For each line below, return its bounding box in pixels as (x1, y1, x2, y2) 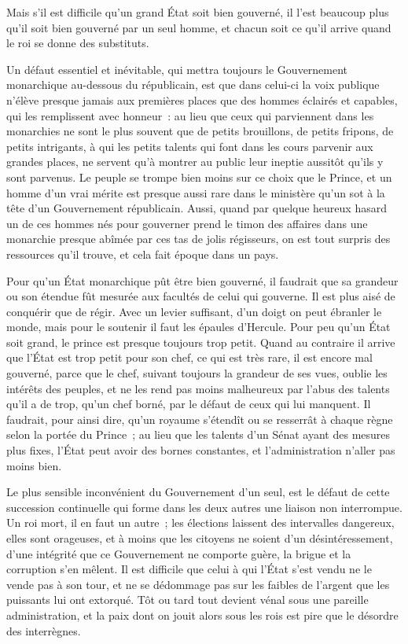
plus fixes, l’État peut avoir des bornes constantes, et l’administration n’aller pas (6, 442, 395, 458)
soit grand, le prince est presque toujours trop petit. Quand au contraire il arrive (6, 333, 395, 350)
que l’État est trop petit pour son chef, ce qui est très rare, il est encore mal (6, 349, 373, 366)
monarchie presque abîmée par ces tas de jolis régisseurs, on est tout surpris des (6, 230, 391, 247)
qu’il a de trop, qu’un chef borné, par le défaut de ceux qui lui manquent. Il (6, 396, 371, 412)
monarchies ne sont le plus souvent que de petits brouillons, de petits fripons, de (6, 123, 394, 139)
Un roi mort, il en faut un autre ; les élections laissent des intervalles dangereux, (6, 514, 395, 531)
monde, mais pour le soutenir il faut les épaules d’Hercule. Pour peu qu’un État (6, 318, 391, 335)
